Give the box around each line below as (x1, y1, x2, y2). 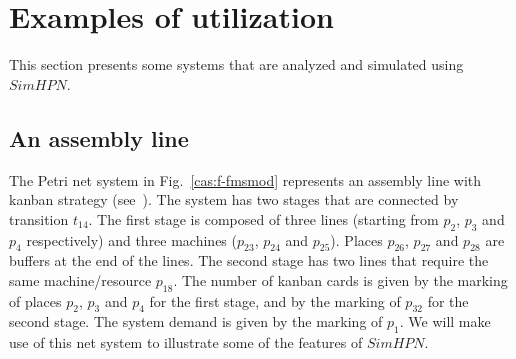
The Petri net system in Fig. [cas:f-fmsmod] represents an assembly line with (9, 169, 482, 190)
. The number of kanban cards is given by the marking (173, 269, 508, 290)
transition (9, 208, 69, 229)
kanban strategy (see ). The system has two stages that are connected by (9, 189, 459, 210)
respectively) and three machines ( (26, 229, 237, 250)
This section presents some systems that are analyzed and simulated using (9, 54, 464, 75)
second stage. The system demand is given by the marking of (9, 311, 383, 332)
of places (9, 290, 62, 311)
